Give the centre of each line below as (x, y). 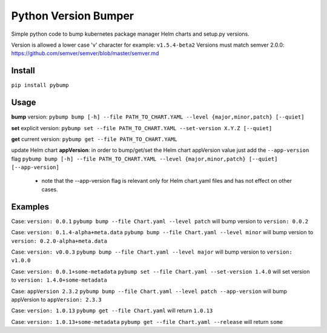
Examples (30, 207)
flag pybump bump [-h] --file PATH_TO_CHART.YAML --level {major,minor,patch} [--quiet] (144, 159)
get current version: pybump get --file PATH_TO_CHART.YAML (94, 139)
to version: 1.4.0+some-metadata (59, 280)
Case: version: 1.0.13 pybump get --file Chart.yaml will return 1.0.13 (112, 311)
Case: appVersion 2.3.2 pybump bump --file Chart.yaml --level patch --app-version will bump (149, 291)
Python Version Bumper (73, 16)
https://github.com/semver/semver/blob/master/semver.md (85, 53)
